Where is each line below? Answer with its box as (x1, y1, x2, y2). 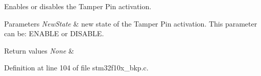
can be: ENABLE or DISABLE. (4, 28, 104, 39)
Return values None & (4, 45, 74, 56)
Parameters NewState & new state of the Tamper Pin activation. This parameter (4, 18, 257, 29)
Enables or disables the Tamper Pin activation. (4, 1, 152, 11)
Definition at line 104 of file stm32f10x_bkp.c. (4, 62, 149, 73)
